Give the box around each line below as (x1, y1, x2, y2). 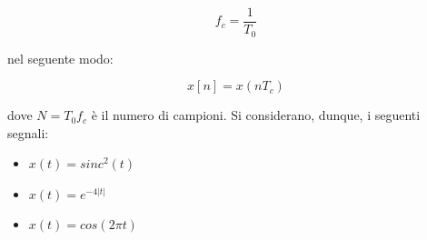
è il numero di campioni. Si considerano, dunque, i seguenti (91, 105, 421, 125)
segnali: (7, 123, 49, 142)
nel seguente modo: (7, 48, 114, 67)
